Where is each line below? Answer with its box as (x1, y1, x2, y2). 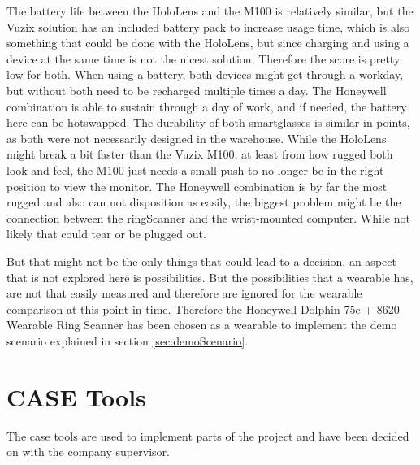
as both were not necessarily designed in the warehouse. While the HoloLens (6, 129, 387, 146)
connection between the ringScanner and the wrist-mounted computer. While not (6, 209, 410, 226)
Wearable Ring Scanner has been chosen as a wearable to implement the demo (6, 316, 397, 333)
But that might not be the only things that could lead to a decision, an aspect (6, 252, 396, 269)
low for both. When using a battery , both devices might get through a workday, (6, 66, 404, 83)
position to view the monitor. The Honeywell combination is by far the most (6, 177, 388, 194)
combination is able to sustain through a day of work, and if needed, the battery (6, 98, 407, 115)
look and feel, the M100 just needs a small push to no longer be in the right (6, 161, 384, 178)
